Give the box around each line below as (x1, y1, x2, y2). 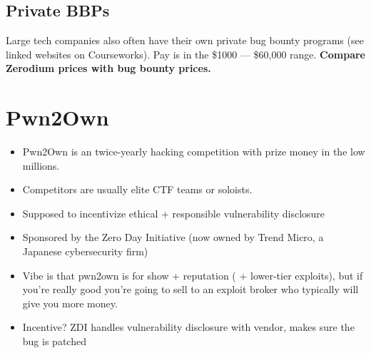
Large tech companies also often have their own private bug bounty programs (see (6, 33, 364, 48)
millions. (22, 158, 60, 173)
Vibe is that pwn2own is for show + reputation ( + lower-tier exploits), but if (22, 267, 363, 282)
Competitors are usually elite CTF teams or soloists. (22, 182, 253, 197)
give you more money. (22, 295, 118, 310)
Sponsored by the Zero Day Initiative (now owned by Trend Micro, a (22, 230, 324, 245)
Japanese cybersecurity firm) (22, 244, 148, 259)
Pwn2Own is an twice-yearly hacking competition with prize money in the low (22, 144, 365, 159)
